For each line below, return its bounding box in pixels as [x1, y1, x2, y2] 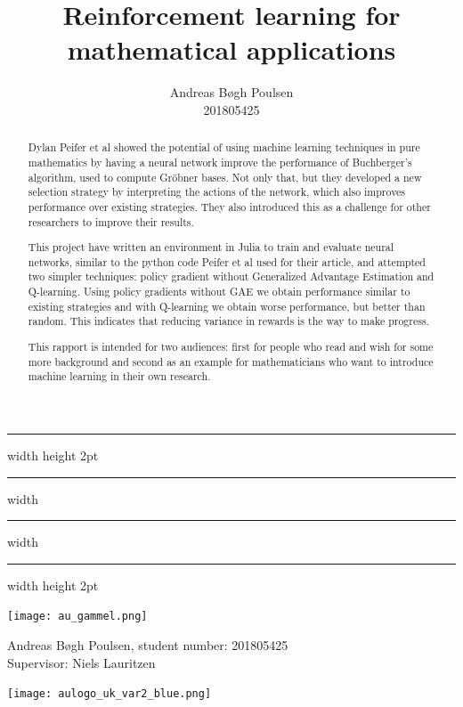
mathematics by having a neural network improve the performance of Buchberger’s [28, 154, 412, 169]
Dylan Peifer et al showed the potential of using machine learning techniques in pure [28, 140, 420, 155]
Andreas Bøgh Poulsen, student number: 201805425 [7, 635, 288, 654]
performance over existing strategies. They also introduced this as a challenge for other [28, 199, 431, 214]
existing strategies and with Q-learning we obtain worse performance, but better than [28, 298, 426, 313]
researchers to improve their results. [28, 214, 194, 229]
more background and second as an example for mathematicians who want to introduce [28, 353, 434, 369]
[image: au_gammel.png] [7, 610, 148, 623]
